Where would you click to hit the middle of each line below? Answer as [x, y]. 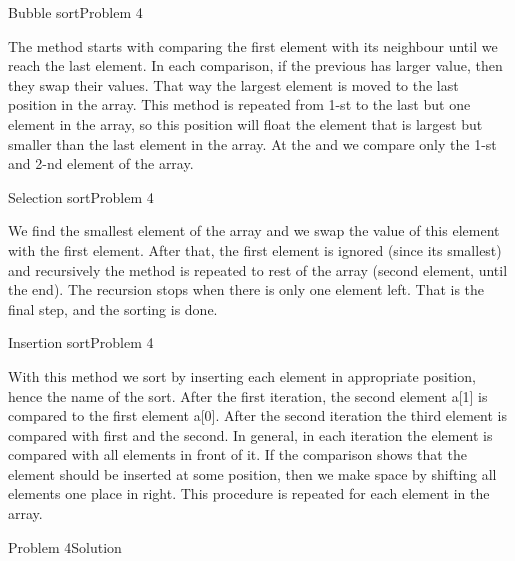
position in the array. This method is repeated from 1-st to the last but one [239, 104]
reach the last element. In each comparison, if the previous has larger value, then [255, 65]
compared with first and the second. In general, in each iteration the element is [250, 434]
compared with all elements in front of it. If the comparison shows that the [237, 454]
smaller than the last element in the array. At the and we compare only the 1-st [252, 143]
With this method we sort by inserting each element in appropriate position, [242, 375]
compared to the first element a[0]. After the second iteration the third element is [257, 415]
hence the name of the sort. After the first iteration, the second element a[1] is [248, 395]
